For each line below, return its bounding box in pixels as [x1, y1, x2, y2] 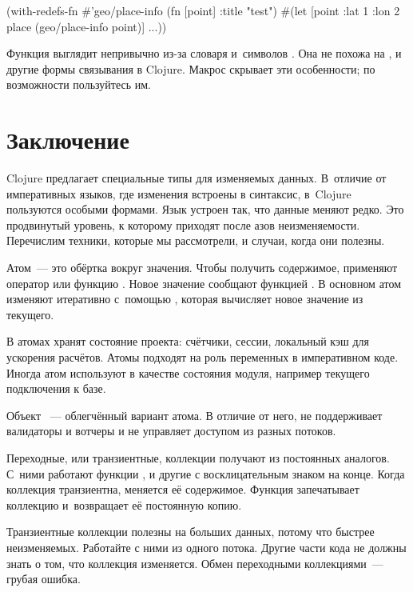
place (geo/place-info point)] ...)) [6, 18, 167, 34]
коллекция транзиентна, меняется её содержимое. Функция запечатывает [6, 481, 359, 498]
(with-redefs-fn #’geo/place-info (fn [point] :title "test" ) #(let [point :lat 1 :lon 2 [6, 2, 400, 18]
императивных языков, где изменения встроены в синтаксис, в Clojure [6, 185, 351, 202]
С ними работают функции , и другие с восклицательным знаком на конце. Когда [6, 465, 405, 482]
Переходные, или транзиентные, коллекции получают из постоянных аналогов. [6, 450, 390, 466]
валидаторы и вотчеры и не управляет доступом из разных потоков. [6, 422, 336, 439]
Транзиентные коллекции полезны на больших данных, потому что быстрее [6, 523, 375, 540]
